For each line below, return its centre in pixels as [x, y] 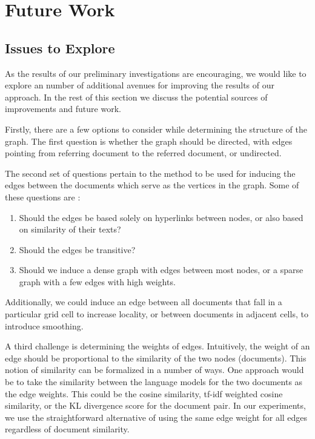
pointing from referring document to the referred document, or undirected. [143, 153]
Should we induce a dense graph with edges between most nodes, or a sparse [161, 270]
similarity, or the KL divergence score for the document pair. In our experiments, [155, 405]
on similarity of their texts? [70, 229]
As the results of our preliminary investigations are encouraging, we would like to [156, 73]
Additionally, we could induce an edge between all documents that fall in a [144, 302]
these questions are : [43, 196]
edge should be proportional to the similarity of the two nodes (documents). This [156, 358]
